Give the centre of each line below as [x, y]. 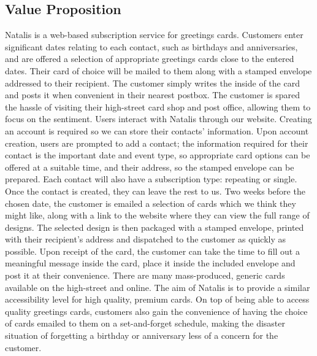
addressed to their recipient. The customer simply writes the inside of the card [152, 83]
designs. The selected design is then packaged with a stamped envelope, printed [155, 227]
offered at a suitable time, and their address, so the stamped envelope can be [150, 167]
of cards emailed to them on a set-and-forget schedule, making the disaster [145, 323]
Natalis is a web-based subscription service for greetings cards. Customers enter [154, 35]
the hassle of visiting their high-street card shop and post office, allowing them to [158, 106]
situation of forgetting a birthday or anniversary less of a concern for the [142, 335]
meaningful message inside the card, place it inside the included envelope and [150, 263]
